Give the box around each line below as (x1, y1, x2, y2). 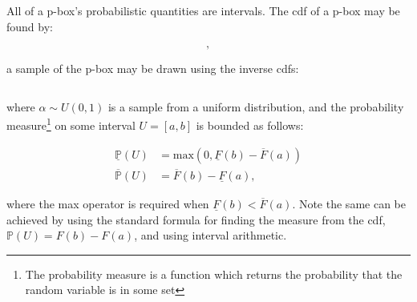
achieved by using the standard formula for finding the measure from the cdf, (6, 211, 386, 228)
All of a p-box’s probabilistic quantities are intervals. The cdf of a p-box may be (6, 2, 400, 18)
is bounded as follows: (196, 117, 304, 134)
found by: (6, 18, 53, 34)
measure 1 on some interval (6, 115, 136, 134)
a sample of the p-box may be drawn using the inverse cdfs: (6, 60, 299, 77)
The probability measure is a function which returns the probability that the (25, 265, 403, 282)
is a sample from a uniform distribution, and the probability (107, 98, 404, 115)
